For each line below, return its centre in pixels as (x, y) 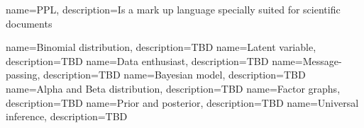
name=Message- (307, 60)
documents (29, 23)
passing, (23, 75)
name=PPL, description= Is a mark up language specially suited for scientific (173, 9)
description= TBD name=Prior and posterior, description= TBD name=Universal (182, 102)
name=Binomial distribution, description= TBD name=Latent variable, (161, 47)
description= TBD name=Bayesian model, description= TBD (175, 75)
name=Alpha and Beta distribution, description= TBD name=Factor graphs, (173, 88)
